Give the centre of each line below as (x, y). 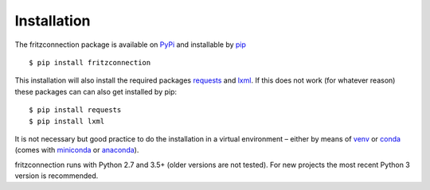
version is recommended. (57, 176)
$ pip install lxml (67, 121)
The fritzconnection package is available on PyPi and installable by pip (131, 45)
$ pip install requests (75, 110)
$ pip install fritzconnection (90, 62)
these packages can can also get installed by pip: (96, 91)
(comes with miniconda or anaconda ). (77, 150)
